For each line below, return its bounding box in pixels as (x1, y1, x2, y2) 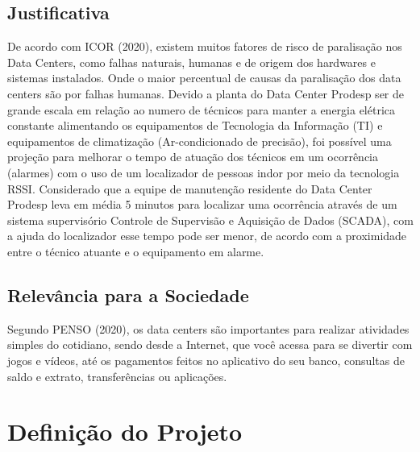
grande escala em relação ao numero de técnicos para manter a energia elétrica (7, 101, 396, 118)
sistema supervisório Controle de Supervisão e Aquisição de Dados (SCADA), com (7, 211, 414, 228)
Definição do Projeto (7, 415, 243, 448)
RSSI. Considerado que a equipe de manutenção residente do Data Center (7, 180, 372, 197)
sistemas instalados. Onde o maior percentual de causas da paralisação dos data (7, 69, 401, 86)
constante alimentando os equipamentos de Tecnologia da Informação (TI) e (7, 117, 383, 134)
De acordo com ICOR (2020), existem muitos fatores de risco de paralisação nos (7, 38, 402, 55)
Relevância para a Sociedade (7, 282, 249, 307)
